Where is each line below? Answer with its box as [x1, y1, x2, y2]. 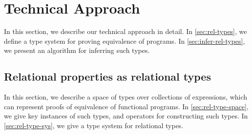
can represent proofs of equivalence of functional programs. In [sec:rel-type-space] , [4, 101, 249, 111]
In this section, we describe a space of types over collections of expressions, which [4, 92, 248, 102]
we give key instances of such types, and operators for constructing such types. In [4, 111, 248, 121]
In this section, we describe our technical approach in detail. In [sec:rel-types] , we [4, 26, 247, 36]
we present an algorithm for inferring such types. [4, 45, 150, 55]
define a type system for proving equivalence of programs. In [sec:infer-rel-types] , [4, 35, 245, 46]
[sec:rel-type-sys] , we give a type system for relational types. [4, 120, 184, 130]
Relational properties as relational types [4, 69, 211, 84]
